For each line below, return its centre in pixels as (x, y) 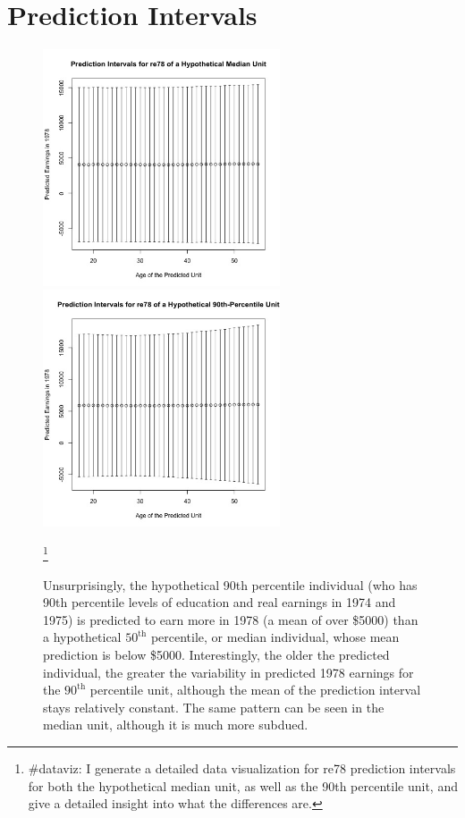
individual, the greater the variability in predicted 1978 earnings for (228, 672)
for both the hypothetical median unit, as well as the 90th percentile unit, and (243, 785)
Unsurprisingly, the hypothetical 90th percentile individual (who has (230, 584)
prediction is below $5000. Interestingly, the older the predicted (216, 655)
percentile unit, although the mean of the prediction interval (255, 690)
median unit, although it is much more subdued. (176, 725)
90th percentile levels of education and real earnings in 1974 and (220, 602)
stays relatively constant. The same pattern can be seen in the (214, 707)
